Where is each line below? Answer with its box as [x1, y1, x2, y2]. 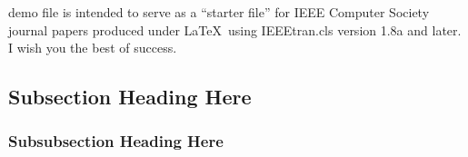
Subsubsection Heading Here [8, 130, 224, 152]
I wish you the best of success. [8, 38, 177, 57]
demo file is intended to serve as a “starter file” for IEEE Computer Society [8, 3, 430, 21]
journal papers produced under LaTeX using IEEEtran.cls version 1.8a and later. [8, 20, 462, 39]
